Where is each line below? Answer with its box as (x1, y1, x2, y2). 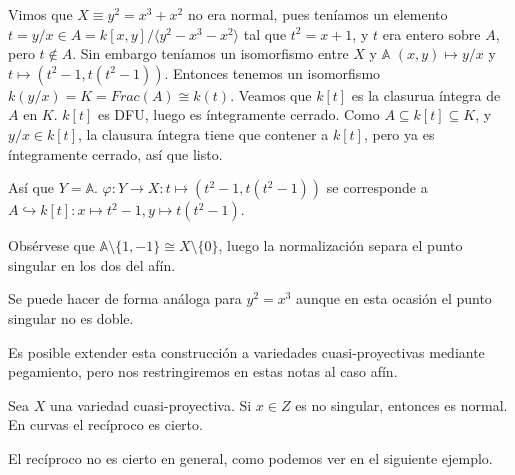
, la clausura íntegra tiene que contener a (78, 123, 329, 144)
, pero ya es (363, 123, 435, 144)
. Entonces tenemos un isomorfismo (164, 62, 381, 83)
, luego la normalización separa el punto (218, 235, 463, 256)
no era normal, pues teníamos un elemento (187, 4, 448, 24)
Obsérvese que (8, 235, 95, 256)
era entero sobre (382, 23, 481, 44)
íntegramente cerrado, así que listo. (8, 143, 223, 164)
